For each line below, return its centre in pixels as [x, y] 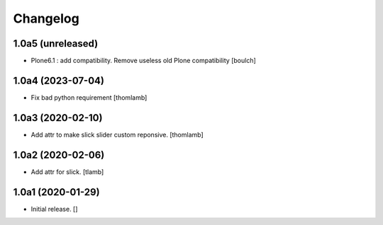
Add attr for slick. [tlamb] [67, 172]
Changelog [46, 18]
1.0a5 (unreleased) [56, 44]
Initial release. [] [54, 209]
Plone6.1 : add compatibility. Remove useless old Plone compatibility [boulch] [144, 61]
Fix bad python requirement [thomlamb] [89, 97]
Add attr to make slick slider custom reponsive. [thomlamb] [117, 134]
